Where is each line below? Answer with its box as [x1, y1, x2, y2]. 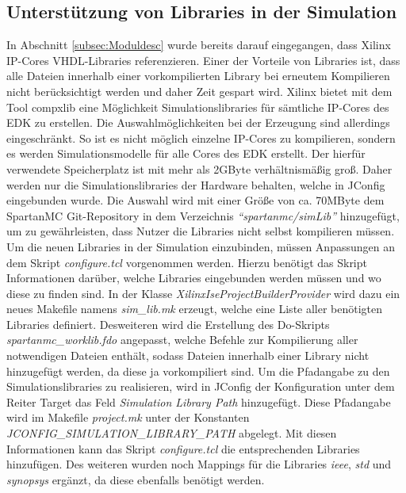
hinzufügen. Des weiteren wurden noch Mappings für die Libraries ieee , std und [6, 456, 392, 472]
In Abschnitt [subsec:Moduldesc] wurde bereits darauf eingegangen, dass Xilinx [6, 36, 391, 53]
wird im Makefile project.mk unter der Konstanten [6, 409, 250, 426]
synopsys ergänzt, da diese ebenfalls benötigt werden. [6, 471, 265, 487]
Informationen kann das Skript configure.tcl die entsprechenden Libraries [6, 440, 360, 457]
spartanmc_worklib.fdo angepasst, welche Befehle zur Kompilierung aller [6, 331, 358, 348]
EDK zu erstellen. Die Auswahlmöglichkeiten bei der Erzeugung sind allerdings [6, 114, 390, 131]
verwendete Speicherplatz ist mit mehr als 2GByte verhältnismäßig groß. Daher [6, 160, 393, 177]
